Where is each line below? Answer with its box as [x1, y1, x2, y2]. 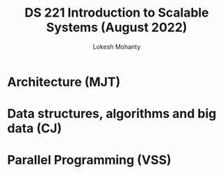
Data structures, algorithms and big [7, 106, 217, 122]
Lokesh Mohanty [92, 42, 141, 51]
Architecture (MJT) [7, 74, 121, 89]
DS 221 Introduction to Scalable [24, 5, 210, 21]
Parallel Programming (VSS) [7, 153, 172, 168]
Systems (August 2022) [46, 19, 188, 35]
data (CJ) [7, 121, 63, 137]
